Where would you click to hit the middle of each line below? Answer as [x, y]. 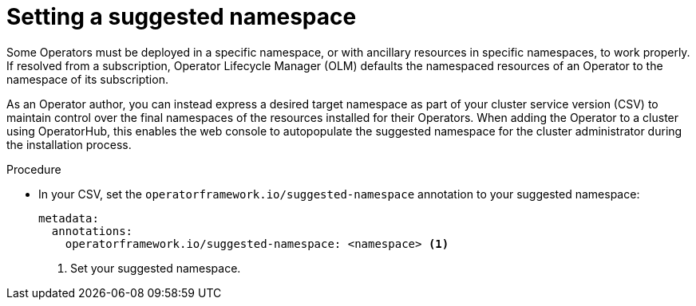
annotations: [92, 231]
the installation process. [69, 144]
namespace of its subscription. [87, 79]
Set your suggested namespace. [156, 268]
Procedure [34, 169]
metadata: [69, 218]
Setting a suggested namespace [182, 17]
